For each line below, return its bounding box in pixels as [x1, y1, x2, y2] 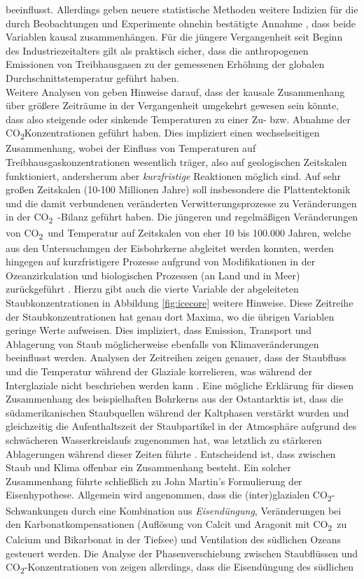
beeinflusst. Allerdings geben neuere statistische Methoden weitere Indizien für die [6, 2, 358, 16]
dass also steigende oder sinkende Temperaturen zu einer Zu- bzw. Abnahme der [6, 111, 351, 126]
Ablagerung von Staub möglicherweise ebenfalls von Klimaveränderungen [6, 336, 319, 351]
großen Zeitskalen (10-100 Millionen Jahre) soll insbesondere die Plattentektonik [6, 182, 351, 197]
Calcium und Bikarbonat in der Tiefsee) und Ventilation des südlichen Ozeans [6, 532, 341, 547]
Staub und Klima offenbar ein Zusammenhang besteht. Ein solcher [6, 460, 291, 475]
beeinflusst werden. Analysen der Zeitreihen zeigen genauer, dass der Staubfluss [6, 350, 346, 365]
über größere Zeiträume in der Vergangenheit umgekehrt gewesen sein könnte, [6, 98, 339, 113]
